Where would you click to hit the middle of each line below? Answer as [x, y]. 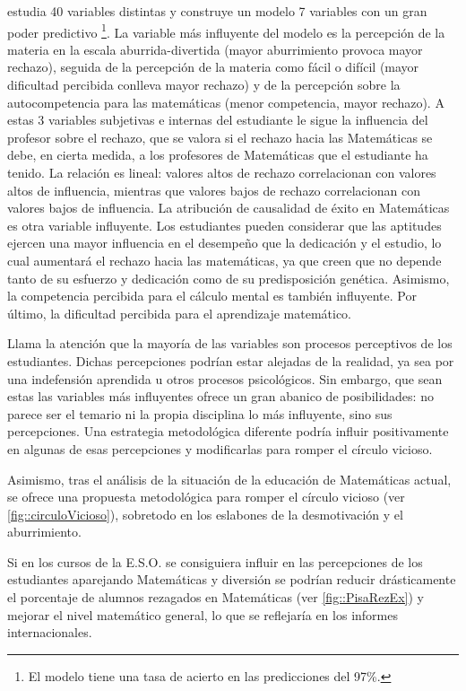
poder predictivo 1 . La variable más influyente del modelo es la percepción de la [226, 31]
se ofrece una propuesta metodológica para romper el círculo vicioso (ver [206, 497]
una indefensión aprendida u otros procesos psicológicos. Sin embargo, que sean [225, 378]
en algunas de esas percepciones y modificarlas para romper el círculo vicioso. [220, 448]
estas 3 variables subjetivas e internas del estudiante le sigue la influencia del [218, 120]
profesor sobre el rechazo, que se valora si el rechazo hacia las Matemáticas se [220, 137]
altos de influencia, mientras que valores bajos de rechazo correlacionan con [214, 190]
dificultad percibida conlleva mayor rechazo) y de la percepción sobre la [204, 85]
